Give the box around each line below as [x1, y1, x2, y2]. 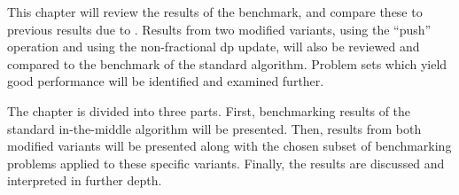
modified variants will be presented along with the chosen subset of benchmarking [7, 136, 452, 155]
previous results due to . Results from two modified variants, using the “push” [7, 19, 432, 38]
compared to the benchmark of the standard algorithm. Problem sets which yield [7, 54, 447, 73]
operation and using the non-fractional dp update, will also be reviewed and [7, 37, 420, 56]
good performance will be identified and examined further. [7, 72, 324, 90]
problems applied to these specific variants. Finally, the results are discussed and [7, 153, 445, 172]
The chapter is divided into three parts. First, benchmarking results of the [7, 101, 411, 120]
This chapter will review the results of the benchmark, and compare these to [7, 3, 423, 20]
